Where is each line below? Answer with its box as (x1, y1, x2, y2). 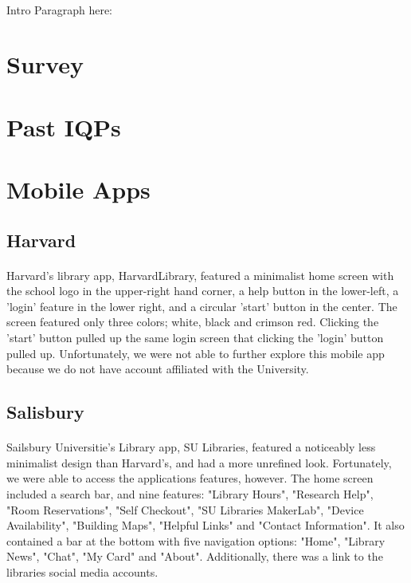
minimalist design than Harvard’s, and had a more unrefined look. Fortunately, (6, 454, 392, 471)
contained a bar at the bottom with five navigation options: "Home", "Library (6, 532, 386, 549)
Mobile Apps (6, 173, 151, 206)
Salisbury (6, 400, 84, 424)
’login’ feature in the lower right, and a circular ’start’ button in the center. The (6, 297, 397, 314)
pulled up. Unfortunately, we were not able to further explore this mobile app (6, 345, 385, 361)
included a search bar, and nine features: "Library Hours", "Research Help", (6, 486, 374, 502)
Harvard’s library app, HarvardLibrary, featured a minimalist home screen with (6, 266, 394, 283)
